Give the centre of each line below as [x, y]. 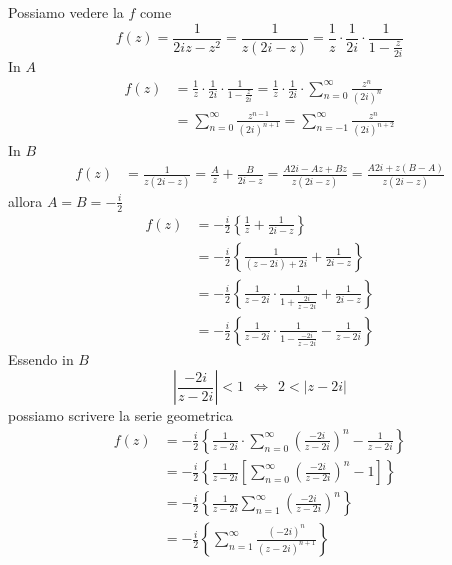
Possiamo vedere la [66, 12]
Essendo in [41, 358]
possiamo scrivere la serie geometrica [120, 415]
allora [25, 200]
